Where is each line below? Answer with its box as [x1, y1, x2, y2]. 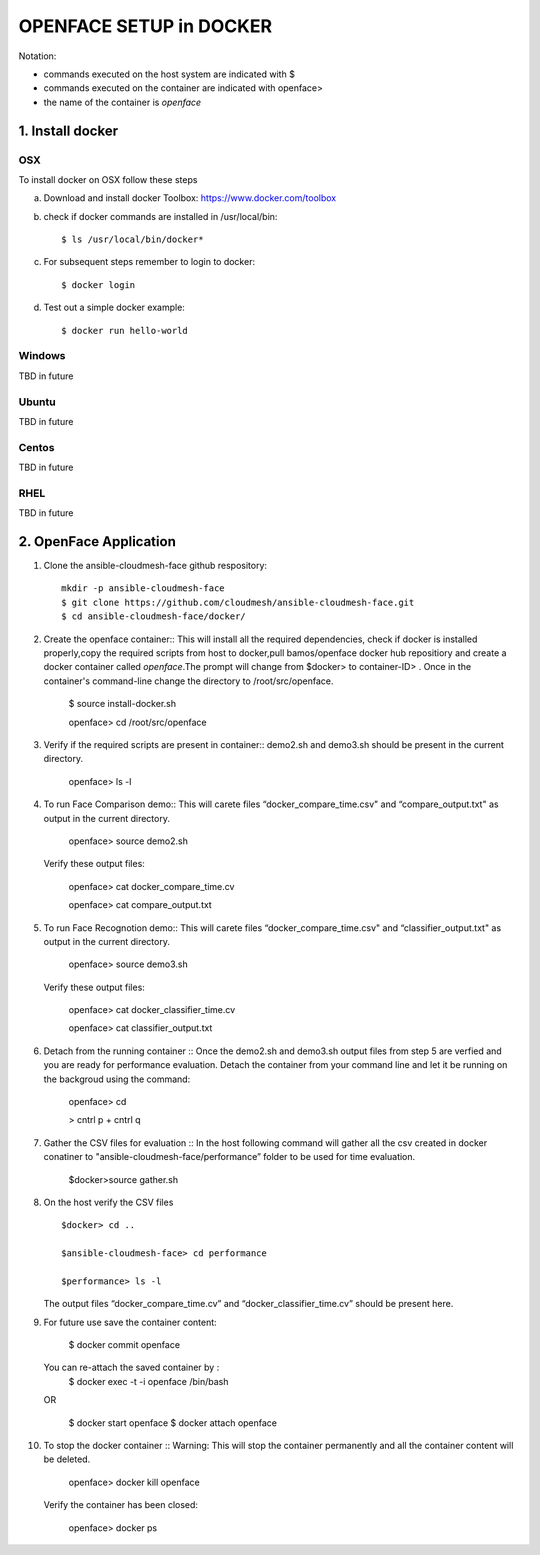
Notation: [18, 50, 57, 62]
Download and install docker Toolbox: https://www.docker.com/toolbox [43, 192, 337, 204]
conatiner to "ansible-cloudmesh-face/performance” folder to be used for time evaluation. [43, 1151, 416, 1163]
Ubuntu [18, 395, 56, 409]
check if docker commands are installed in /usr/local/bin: [43, 210, 278, 222]
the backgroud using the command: [43, 1073, 191, 1085]
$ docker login [61, 279, 136, 290]
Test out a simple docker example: [43, 301, 185, 314]
